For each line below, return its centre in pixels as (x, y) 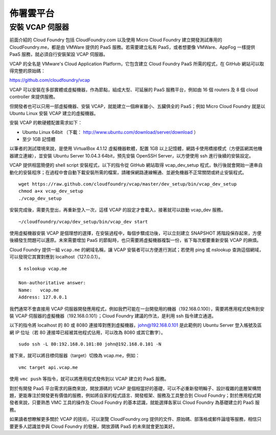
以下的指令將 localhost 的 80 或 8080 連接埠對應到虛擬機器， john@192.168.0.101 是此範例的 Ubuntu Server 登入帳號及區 (136, 325)
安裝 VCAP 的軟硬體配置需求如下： (46, 123)
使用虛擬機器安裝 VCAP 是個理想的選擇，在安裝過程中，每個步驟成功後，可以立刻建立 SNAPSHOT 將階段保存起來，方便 (135, 233)
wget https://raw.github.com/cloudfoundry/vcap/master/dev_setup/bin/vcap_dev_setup (128, 184)
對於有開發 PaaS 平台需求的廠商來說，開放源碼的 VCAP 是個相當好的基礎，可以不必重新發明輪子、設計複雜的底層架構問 (135, 388)
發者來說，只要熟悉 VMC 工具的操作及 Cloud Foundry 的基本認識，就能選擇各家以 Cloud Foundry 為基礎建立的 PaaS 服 (135, 403)
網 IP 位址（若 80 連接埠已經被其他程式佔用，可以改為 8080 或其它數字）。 (87, 332)
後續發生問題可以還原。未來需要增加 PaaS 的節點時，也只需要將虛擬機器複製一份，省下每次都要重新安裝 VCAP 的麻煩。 (135, 240)
